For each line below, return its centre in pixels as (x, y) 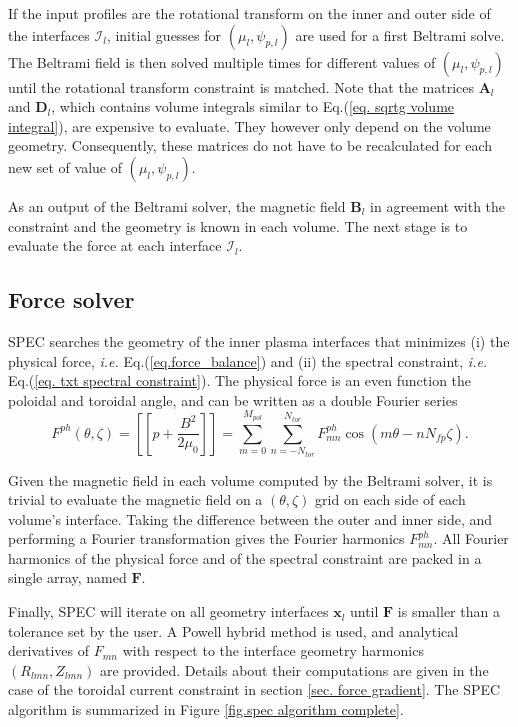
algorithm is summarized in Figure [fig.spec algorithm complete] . (206, 709)
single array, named (67, 577)
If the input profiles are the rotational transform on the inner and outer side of (249, 13)
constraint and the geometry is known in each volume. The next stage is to (238, 225)
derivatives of (49, 650)
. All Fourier (471, 538)
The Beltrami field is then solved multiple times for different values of (222, 61)
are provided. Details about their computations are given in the (294, 669)
